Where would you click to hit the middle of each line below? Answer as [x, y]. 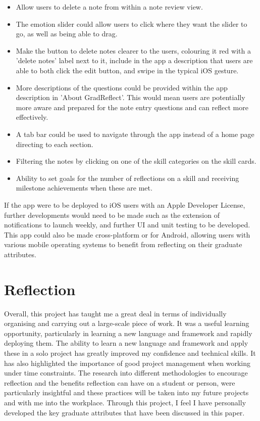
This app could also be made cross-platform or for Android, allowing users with [127, 234]
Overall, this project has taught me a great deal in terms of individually [115, 313]
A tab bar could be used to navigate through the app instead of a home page [135, 134]
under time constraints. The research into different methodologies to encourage [126, 373]
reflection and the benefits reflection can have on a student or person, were [120, 382]
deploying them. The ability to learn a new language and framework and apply [126, 343]
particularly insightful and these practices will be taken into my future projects [126, 392]
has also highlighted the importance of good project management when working [127, 363]
